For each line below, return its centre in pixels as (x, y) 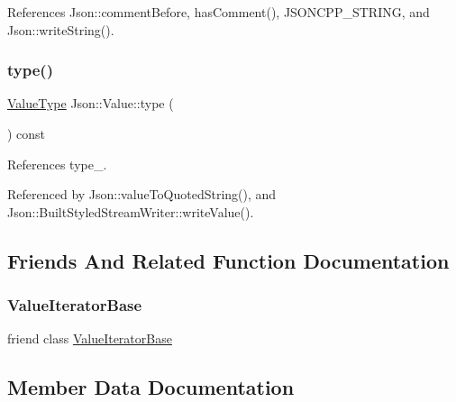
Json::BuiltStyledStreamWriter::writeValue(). (131, 211)
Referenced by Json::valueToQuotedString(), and (142, 194)
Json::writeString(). (61, 29)
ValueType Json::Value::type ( (91, 103)
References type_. (57, 164)
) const (27, 133)
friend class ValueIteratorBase (90, 338)
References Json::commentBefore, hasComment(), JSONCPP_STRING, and (219, 12)
